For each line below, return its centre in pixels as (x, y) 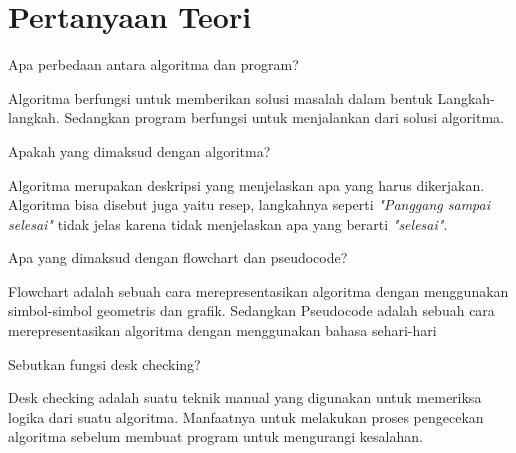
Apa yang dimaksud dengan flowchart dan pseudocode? (178, 257)
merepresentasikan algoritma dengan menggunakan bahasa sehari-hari (222, 330)
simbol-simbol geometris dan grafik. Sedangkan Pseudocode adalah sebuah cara (251, 310)
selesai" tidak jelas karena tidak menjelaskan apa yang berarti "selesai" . (228, 223)
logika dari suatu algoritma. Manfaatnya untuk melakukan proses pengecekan (246, 416)
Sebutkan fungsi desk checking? (104, 363)
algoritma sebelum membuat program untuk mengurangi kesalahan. (215, 436)
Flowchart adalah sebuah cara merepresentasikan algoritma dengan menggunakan (258, 290)
